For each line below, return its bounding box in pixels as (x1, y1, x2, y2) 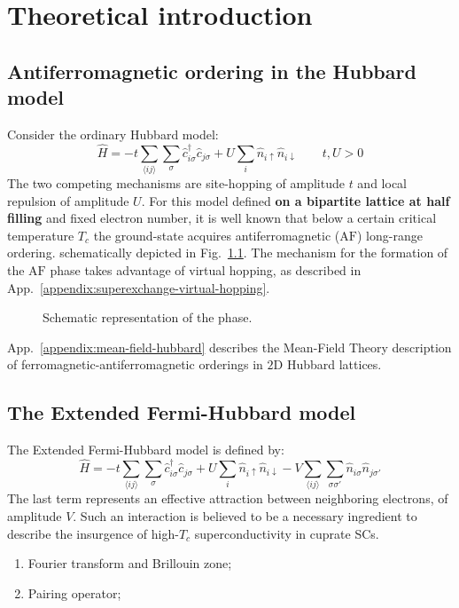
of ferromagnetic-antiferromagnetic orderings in (7, 355, 263, 374)
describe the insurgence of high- (7, 524, 179, 542)
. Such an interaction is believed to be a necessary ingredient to (73, 506, 417, 525)
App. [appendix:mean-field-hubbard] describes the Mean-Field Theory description (7, 337, 452, 356)
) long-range (356, 225, 423, 244)
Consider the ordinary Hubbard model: (7, 124, 219, 143)
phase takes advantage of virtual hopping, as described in (50, 261, 362, 280)
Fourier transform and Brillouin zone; (27, 554, 232, 572)
